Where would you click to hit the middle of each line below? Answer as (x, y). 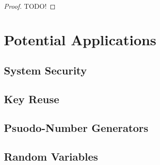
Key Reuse (32, 99)
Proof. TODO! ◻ (30, 6)
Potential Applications (80, 39)
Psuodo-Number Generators (76, 127)
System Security (46, 70)
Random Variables (51, 156)
